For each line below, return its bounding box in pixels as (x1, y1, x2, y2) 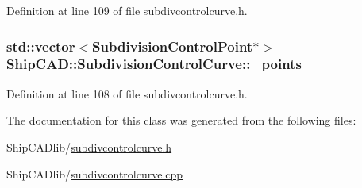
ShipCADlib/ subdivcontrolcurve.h (6, 138, 172, 155)
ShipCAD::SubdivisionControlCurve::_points (6, 54, 302, 74)
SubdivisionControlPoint (92, 36, 253, 56)
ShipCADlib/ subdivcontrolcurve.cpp (6, 165, 183, 182)
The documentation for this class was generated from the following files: (6, 112, 356, 129)
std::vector (6, 36, 75, 56)
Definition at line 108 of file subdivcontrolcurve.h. (6, 85, 248, 102)
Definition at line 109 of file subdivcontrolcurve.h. (6, 2, 248, 18)
